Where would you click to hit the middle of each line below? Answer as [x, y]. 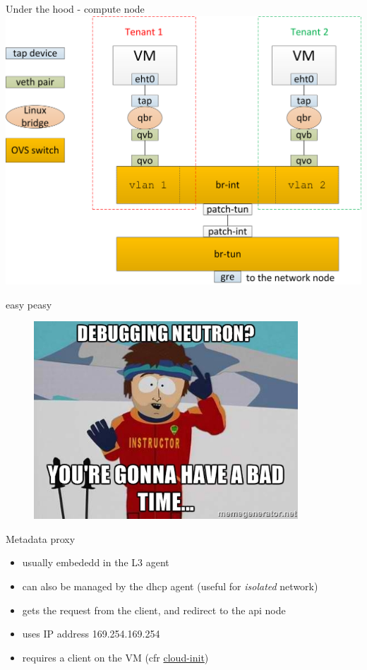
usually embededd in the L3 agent [96, 562]
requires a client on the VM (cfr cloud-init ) [115, 657]
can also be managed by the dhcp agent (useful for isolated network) [170, 586]
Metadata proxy [41, 538]
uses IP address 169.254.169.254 [91, 634]
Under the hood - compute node [75, 8]
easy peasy [29, 304]
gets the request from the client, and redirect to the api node [154, 610]
